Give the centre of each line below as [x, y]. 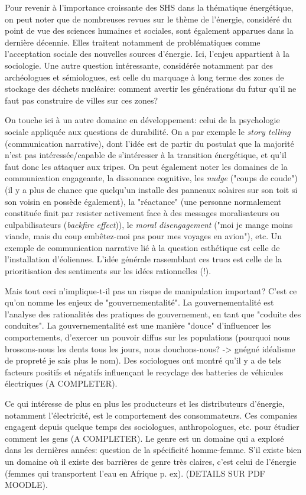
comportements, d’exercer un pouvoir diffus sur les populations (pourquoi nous [147, 337]
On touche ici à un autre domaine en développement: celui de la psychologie [142, 120]
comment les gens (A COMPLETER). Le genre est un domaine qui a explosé [144, 438]
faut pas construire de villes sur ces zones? [82, 100]
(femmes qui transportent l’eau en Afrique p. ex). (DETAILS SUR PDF [135, 473]
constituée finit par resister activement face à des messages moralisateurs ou [142, 213]
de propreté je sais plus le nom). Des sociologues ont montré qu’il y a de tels [143, 360]
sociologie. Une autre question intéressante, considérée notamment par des [139, 65]
